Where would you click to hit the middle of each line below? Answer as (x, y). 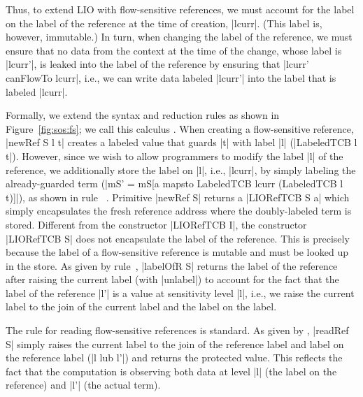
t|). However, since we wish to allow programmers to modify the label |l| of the (175, 156)
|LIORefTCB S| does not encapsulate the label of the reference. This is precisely (178, 238)
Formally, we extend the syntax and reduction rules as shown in (143, 115)
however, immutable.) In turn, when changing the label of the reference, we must (179, 37)
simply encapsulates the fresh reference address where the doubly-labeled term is (179, 211)
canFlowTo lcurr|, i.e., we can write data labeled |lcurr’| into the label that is (171, 77)
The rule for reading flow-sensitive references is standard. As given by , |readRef (177, 330)
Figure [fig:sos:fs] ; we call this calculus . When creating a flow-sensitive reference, (180, 128)
